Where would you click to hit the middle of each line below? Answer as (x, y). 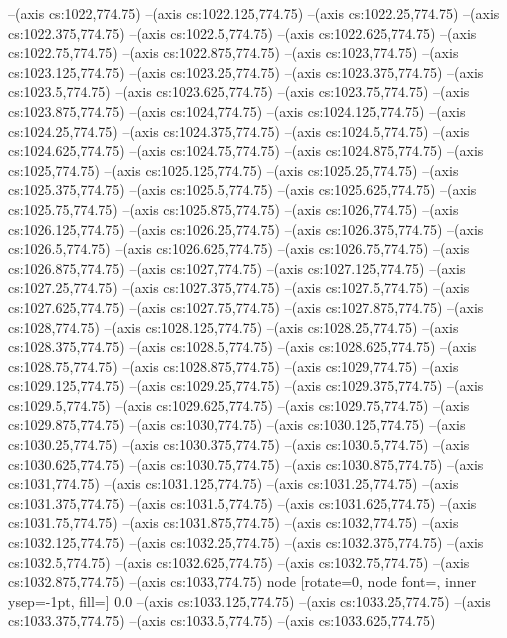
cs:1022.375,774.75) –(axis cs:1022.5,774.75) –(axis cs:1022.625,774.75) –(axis (242, 32)
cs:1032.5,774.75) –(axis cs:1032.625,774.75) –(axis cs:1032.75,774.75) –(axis (239, 561)
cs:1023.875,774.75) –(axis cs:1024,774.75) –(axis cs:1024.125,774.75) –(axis (237, 110)
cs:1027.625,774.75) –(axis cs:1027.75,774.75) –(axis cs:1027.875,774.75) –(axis (246, 306)
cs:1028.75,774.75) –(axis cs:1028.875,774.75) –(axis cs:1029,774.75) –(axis (233, 365)
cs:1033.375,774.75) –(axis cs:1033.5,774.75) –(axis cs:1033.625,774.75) (222, 620)
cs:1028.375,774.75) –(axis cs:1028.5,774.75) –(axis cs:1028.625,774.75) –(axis (242, 346)
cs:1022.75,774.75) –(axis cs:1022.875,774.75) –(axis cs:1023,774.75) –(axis (233, 52)
